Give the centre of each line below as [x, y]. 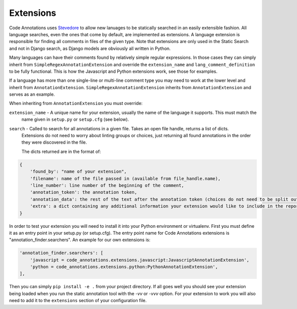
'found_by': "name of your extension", [78, 172]
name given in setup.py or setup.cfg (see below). [75, 119]
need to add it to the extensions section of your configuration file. [78, 301]
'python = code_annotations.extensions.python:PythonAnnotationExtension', [124, 267]
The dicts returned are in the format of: [61, 152]
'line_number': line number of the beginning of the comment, [107, 185]
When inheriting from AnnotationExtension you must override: [76, 103]
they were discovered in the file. [54, 142]
